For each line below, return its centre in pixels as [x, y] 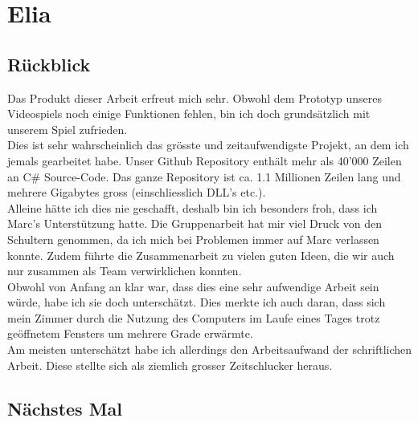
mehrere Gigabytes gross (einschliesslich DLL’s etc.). [137, 192]
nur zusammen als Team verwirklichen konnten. [125, 271]
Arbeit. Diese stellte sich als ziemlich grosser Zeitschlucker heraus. [170, 365]
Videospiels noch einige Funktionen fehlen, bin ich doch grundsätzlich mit [189, 114]
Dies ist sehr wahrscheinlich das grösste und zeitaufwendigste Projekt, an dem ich [208, 145]
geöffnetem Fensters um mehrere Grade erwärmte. [130, 333]
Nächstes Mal [65, 408]
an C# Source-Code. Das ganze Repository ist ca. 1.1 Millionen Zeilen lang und [204, 176]
